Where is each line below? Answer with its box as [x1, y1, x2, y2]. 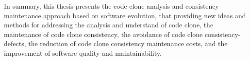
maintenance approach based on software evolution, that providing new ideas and [4, 10, 246, 20]
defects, [4, 38, 26, 49]
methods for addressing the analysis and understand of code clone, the [4, 20, 214, 30]
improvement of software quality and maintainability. [4, 48, 162, 58]
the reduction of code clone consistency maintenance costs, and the [28, 38, 228, 49]
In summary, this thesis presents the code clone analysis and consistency [4, 1, 219, 11]
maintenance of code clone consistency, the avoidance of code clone [4, 29, 203, 39]
